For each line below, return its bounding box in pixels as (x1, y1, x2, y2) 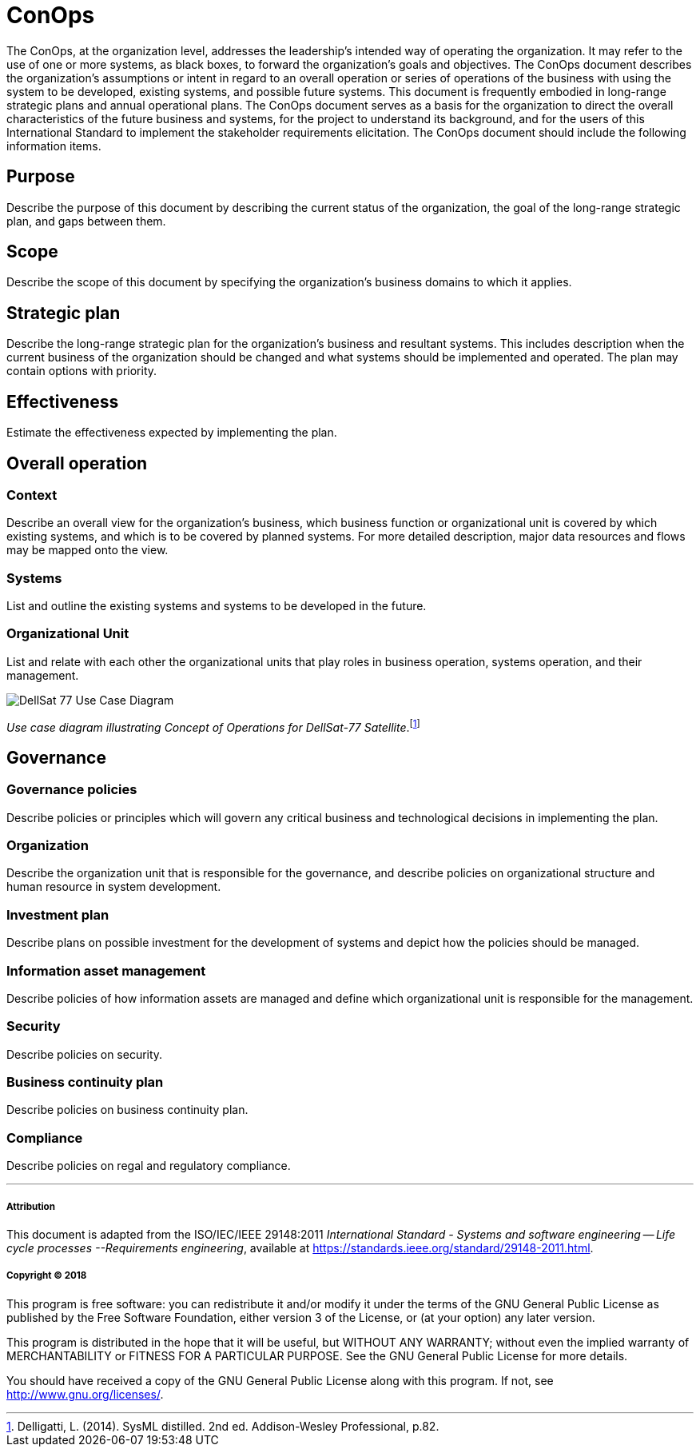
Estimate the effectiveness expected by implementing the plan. (6, 425, 337, 440)
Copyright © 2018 (6, 1270, 87, 1282)
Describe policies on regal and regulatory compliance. (6, 1159, 291, 1173)
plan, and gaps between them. (6, 214, 166, 228)
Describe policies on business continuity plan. (6, 1103, 249, 1117)
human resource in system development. (6, 880, 221, 894)
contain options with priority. (6, 364, 157, 378)
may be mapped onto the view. (6, 543, 169, 557)
